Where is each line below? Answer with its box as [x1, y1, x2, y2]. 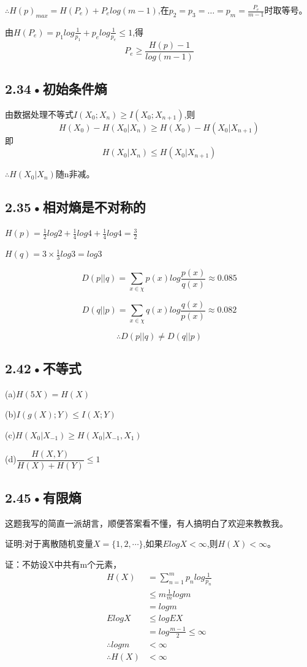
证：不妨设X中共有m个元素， [5, 558, 122, 571]
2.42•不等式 [5, 359, 81, 377]
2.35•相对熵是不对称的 [5, 197, 146, 216]
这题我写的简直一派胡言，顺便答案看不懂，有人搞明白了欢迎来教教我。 [5, 516, 288, 529]
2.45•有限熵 [5, 488, 81, 507]
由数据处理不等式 [5, 107, 74, 120]
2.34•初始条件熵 [5, 79, 107, 98]
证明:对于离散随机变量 [5, 537, 93, 550]
